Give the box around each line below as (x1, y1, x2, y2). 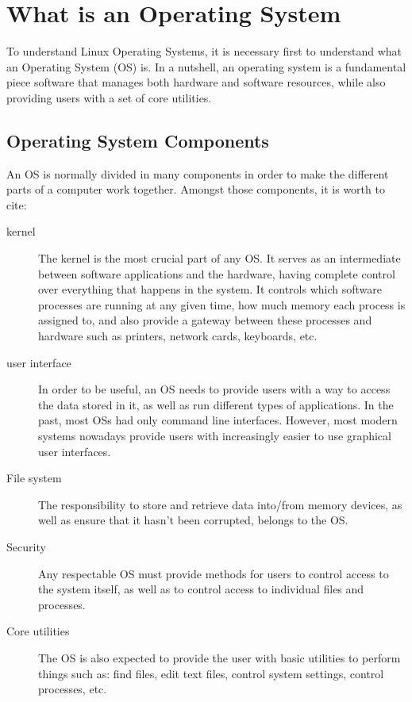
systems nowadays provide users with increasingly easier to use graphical (38, 428, 391, 444)
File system (6, 470, 62, 486)
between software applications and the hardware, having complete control (38, 265, 395, 282)
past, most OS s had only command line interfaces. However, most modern (38, 412, 398, 428)
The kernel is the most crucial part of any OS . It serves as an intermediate (38, 250, 401, 267)
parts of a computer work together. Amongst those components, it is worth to (6, 181, 385, 198)
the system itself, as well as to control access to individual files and (38, 581, 364, 597)
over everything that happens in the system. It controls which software (38, 281, 382, 297)
